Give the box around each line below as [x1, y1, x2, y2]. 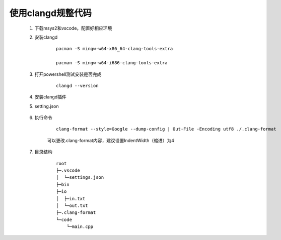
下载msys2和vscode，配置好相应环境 [34, 25, 112, 31]
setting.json [34, 103, 59, 109]
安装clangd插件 [34, 94, 66, 100]
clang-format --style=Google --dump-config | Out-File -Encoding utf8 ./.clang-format [56, 126, 276, 132]
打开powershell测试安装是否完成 [34, 71, 102, 77]
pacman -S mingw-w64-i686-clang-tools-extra [56, 60, 168, 66]
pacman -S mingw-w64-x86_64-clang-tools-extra [56, 46, 173, 52]
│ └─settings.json [56, 175, 104, 180]
